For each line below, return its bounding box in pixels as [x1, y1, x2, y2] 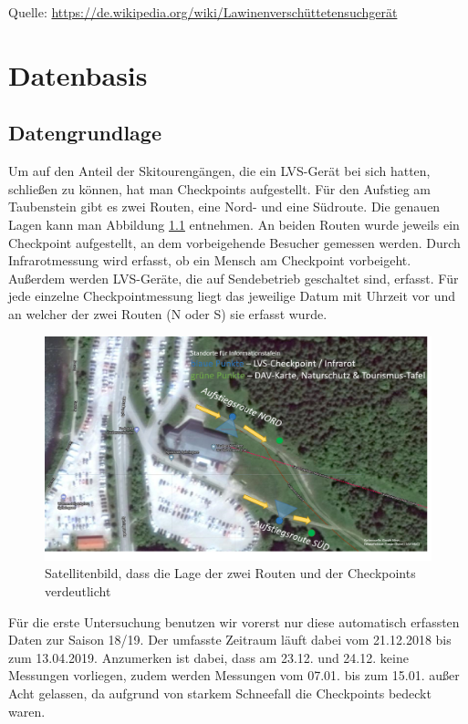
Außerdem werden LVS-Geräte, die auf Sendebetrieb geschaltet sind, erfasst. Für [8, 268, 459, 287]
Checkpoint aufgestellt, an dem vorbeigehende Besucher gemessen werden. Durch [8, 233, 461, 252]
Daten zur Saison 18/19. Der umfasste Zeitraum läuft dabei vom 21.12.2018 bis [8, 630, 452, 649]
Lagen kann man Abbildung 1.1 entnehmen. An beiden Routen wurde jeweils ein [8, 214, 460, 233]
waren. [8, 701, 46, 720]
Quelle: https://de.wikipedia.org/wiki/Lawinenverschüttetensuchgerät [8, 3, 398, 21]
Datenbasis [8, 56, 148, 93]
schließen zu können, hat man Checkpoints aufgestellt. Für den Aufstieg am [8, 179, 432, 198]
